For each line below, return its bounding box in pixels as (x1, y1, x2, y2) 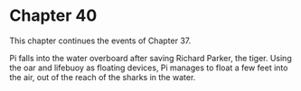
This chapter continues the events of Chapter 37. (9, 35, 192, 46)
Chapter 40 (9, 5, 98, 26)
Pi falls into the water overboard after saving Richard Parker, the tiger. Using (9, 52, 292, 63)
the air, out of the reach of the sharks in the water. (9, 71, 196, 82)
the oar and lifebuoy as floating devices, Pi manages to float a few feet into (9, 62, 288, 73)
